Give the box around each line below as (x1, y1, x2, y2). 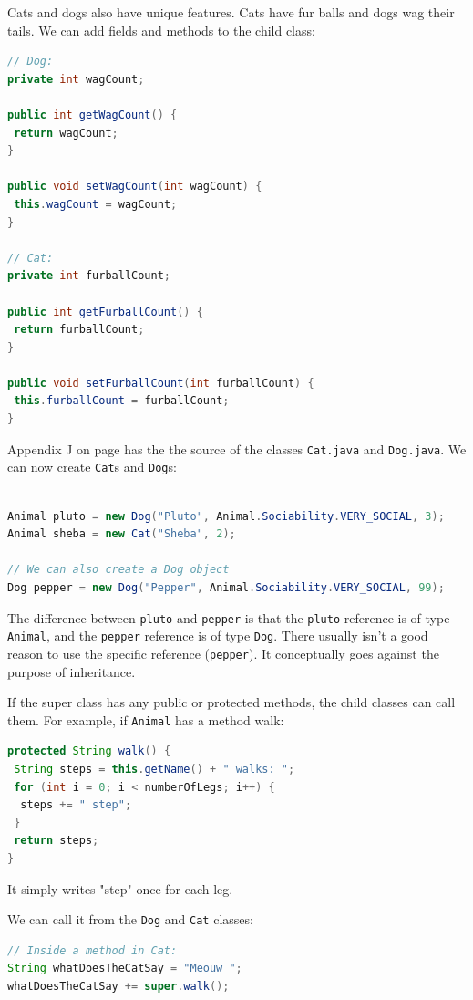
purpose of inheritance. (7, 661, 136, 681)
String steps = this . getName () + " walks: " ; (14, 762, 295, 776)
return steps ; (14, 834, 99, 848)
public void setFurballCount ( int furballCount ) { (7, 376, 314, 390)
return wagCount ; (14, 126, 118, 140)
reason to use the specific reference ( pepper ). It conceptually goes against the (7, 643, 439, 662)
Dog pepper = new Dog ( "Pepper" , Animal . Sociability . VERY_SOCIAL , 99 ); (7, 580, 445, 594)
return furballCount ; (14, 323, 145, 337)
